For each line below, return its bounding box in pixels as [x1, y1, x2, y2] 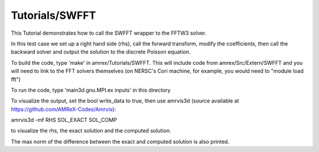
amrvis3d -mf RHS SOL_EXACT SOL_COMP [11, 117, 118, 124]
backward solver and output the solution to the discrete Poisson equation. [11, 48, 191, 55]
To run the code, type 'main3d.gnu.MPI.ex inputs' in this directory [11, 86, 171, 94]
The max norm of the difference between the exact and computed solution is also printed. [11, 138, 230, 145]
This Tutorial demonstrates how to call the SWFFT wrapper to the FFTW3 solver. [11, 29, 207, 37]
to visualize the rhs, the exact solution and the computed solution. [11, 127, 171, 134]
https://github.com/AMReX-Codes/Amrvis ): [11, 105, 116, 113]
